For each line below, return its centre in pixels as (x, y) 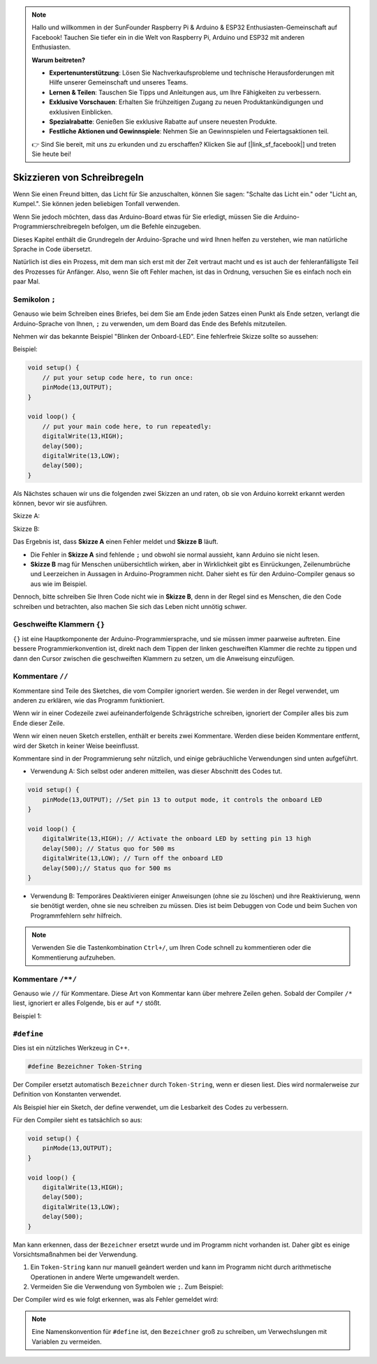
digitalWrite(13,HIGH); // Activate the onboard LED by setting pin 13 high (177, 839)
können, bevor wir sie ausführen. (60, 504)
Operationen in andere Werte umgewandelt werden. (105, 1277)
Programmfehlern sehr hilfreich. (76, 916)
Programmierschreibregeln (51, 226)
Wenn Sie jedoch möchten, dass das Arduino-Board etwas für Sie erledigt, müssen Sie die (143, 217)
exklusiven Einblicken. (81, 112)
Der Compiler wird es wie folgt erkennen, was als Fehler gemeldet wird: (116, 1300)
